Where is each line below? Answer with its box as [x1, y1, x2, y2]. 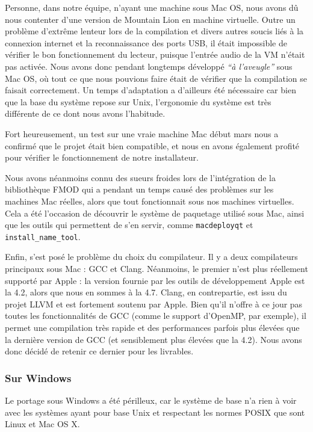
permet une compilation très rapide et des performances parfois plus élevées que [5, 321, 300, 333]
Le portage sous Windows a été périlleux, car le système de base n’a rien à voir [5, 393, 297, 406]
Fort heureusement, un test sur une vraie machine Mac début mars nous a [5, 127, 279, 140]
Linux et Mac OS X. [5, 418, 80, 430]
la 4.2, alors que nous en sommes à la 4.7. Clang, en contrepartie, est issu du [5, 286, 287, 298]
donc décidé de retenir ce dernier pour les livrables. [5, 345, 194, 357]
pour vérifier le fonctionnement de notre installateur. [5, 151, 199, 164]
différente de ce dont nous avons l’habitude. [5, 107, 166, 120]
